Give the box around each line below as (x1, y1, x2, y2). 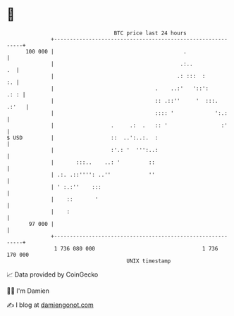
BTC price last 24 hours (113, 30, 187, 37)
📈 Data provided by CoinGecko (6, 270, 99, 279)
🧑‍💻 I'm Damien (6, 286, 50, 295)
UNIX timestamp (126, 257, 171, 265)
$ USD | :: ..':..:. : (6, 134, 159, 141)
